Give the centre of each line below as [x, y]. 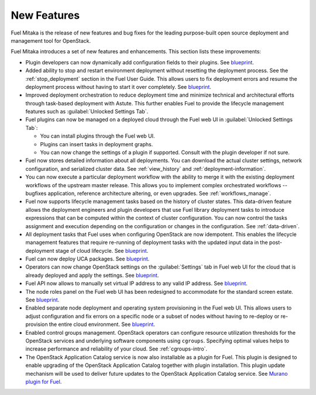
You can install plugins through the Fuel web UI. [97, 136]
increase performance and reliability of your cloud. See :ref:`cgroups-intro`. [116, 349]
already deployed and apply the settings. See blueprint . [92, 275]
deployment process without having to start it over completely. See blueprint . [118, 87]
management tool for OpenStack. [51, 40]
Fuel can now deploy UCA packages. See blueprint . [87, 259]
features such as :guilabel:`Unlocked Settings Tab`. [87, 112]
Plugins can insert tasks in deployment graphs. [97, 144]
